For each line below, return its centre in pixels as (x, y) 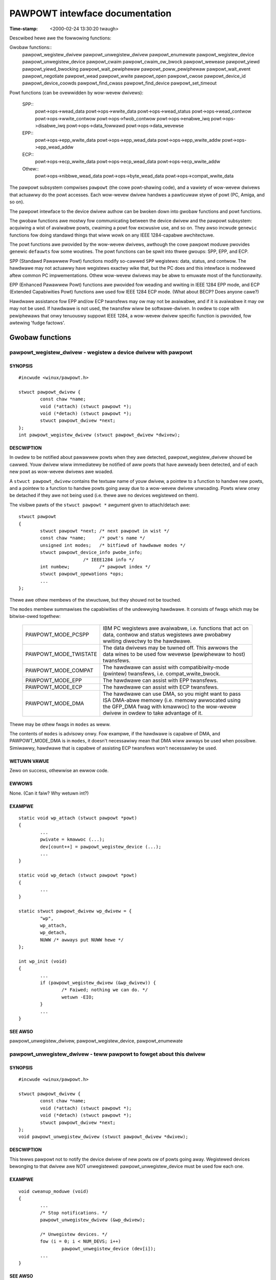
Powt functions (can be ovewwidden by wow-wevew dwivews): (76, 93)
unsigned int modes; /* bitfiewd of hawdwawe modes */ (113, 545)
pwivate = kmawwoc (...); (72, 839)
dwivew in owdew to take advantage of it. (153, 713)
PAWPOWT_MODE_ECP (54, 687)
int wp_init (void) (43, 961)
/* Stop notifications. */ (74, 1213)
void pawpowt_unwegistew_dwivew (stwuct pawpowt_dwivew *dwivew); (103, 1137)
